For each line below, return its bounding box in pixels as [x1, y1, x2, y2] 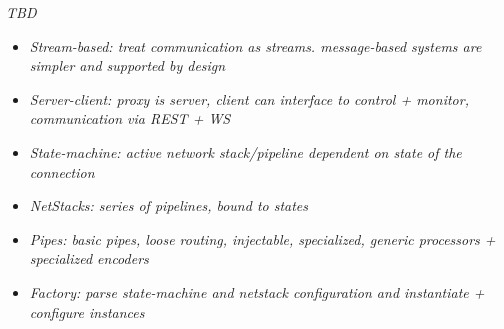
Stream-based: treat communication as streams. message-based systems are [29, 35, 482, 56]
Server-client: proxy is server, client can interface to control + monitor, [29, 88, 469, 109]
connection [29, 161, 95, 182]
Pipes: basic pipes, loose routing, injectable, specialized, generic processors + [29, 228, 496, 249]
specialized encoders [29, 248, 149, 269]
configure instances [29, 301, 145, 322]
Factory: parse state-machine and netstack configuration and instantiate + [29, 281, 485, 302]
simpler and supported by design [29, 55, 226, 76]
